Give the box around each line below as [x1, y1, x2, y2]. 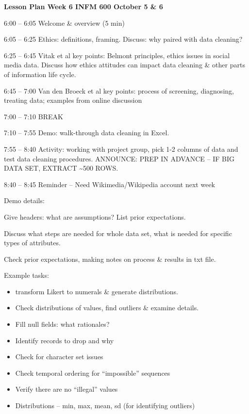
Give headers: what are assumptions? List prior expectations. [4, 211, 186, 222]
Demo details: [4, 195, 45, 206]
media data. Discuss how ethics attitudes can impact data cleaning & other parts [4, 60, 245, 70]
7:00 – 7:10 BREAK [4, 111, 63, 121]
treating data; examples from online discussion [4, 95, 142, 105]
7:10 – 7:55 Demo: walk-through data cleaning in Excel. [4, 127, 169, 138]
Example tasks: [4, 270, 49, 280]
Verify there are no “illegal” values [15, 384, 118, 394]
